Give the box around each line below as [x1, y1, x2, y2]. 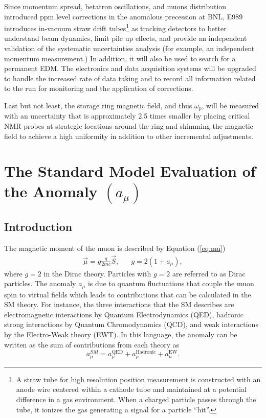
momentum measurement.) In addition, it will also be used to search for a [4, 53, 236, 63]
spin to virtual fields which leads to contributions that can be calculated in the [4, 289, 251, 299]
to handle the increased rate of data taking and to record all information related [4, 73, 256, 83]
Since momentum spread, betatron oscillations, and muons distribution [4, 1, 227, 11]
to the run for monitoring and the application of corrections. [4, 83, 193, 94]
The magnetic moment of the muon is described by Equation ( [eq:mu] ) [4, 242, 226, 253]
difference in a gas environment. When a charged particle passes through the [16, 393, 256, 404]
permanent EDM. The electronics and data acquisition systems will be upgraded [4, 63, 256, 74]
